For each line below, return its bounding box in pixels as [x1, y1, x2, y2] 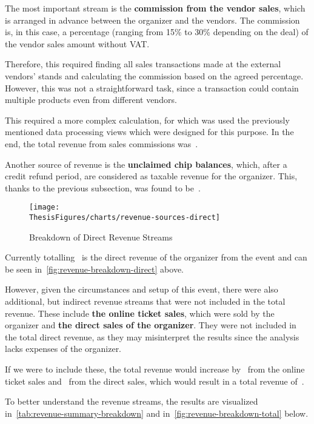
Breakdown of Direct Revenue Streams [29, 230, 173, 243]
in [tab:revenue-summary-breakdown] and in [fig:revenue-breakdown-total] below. [5, 406, 309, 419]
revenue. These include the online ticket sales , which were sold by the [5, 306, 275, 319]
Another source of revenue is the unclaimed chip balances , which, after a [5, 157, 287, 170]
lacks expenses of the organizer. [5, 342, 122, 355]
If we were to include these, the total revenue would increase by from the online [5, 362, 305, 375]
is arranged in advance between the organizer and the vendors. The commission [5, 13, 300, 26]
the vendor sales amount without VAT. [5, 37, 150, 50]
